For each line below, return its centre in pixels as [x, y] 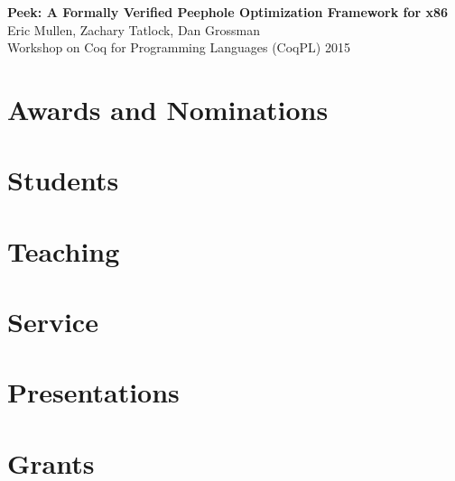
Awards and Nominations [168, 109]
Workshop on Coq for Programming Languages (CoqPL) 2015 [179, 47]
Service [53, 322]
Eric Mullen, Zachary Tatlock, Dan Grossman [134, 29]
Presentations [93, 392]
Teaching [64, 250]
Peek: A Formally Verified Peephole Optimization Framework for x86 [228, 12]
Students [63, 180]
